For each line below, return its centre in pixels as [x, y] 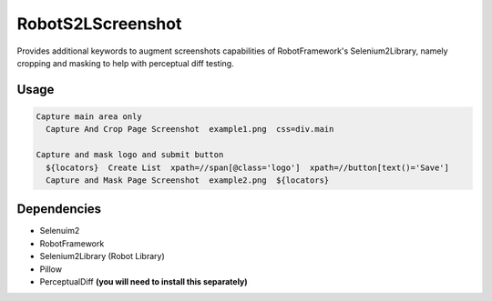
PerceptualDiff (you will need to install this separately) [143, 281]
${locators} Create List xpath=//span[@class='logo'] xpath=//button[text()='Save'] [248, 167]
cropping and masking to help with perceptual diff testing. [125, 63]
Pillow [51, 269]
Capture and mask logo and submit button [130, 155]
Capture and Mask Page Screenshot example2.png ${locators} [188, 180]
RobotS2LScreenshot [99, 24]
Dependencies [59, 209]
